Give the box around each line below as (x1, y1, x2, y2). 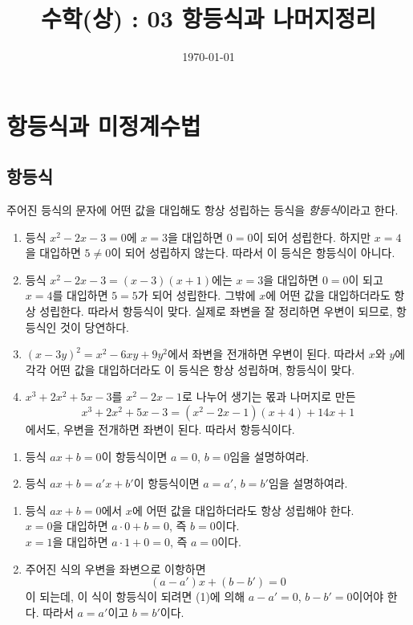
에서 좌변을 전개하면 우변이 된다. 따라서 (168, 345, 366, 362)
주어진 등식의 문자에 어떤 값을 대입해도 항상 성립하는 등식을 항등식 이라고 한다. (6, 202, 399, 219)
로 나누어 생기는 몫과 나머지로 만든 (182, 388, 356, 405)
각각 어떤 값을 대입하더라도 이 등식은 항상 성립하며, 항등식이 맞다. (25, 361, 355, 378)
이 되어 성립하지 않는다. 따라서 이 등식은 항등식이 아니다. (111, 244, 395, 261)
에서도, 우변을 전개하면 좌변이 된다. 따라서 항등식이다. (25, 421, 295, 438)
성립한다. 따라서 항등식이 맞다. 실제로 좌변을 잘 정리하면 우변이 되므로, (39, 303, 393, 320)
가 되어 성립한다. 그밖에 (137, 287, 256, 304)
